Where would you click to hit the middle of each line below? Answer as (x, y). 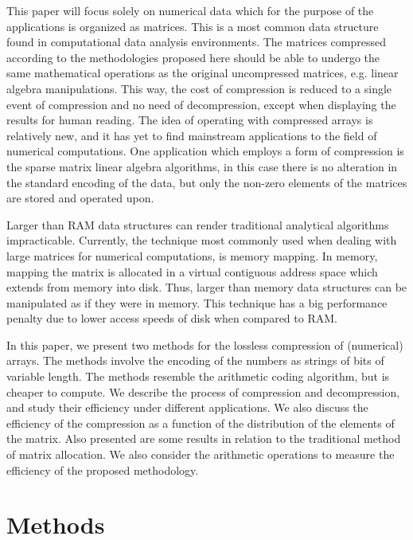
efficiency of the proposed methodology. (103, 470)
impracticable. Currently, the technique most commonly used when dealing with (202, 240)
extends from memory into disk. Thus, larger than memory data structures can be (207, 287)
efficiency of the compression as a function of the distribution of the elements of (201, 423)
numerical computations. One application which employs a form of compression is (205, 151)
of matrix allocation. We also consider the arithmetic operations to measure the (201, 454)
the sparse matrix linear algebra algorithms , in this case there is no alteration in (202, 166)
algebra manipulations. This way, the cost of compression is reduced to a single (199, 88)
